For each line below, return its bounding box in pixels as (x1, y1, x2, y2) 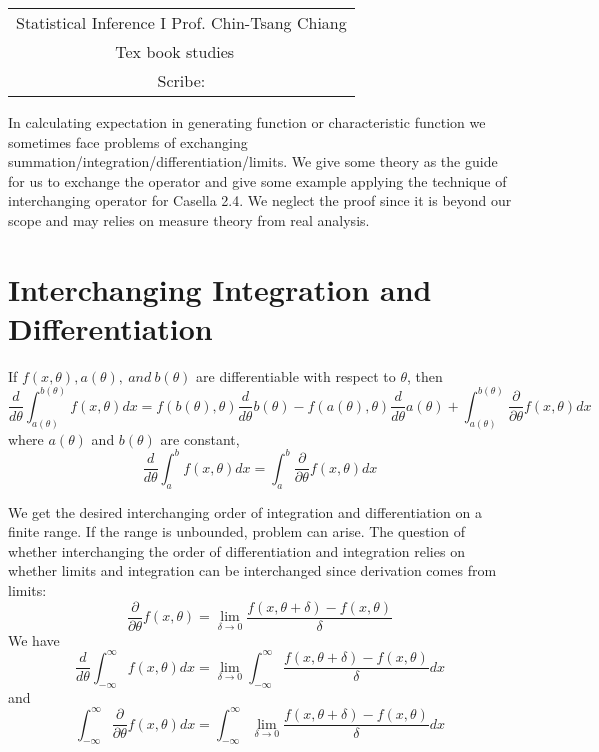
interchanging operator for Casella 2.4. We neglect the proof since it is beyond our (8, 190, 512, 211)
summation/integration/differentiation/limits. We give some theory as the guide (8, 151, 498, 172)
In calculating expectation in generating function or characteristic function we (8, 112, 486, 132)
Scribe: (157, 69, 206, 92)
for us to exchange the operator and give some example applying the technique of (8, 170, 507, 191)
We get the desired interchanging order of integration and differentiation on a (8, 501, 483, 522)
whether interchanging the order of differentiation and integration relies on (8, 540, 465, 561)
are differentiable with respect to (196, 365, 396, 386)
